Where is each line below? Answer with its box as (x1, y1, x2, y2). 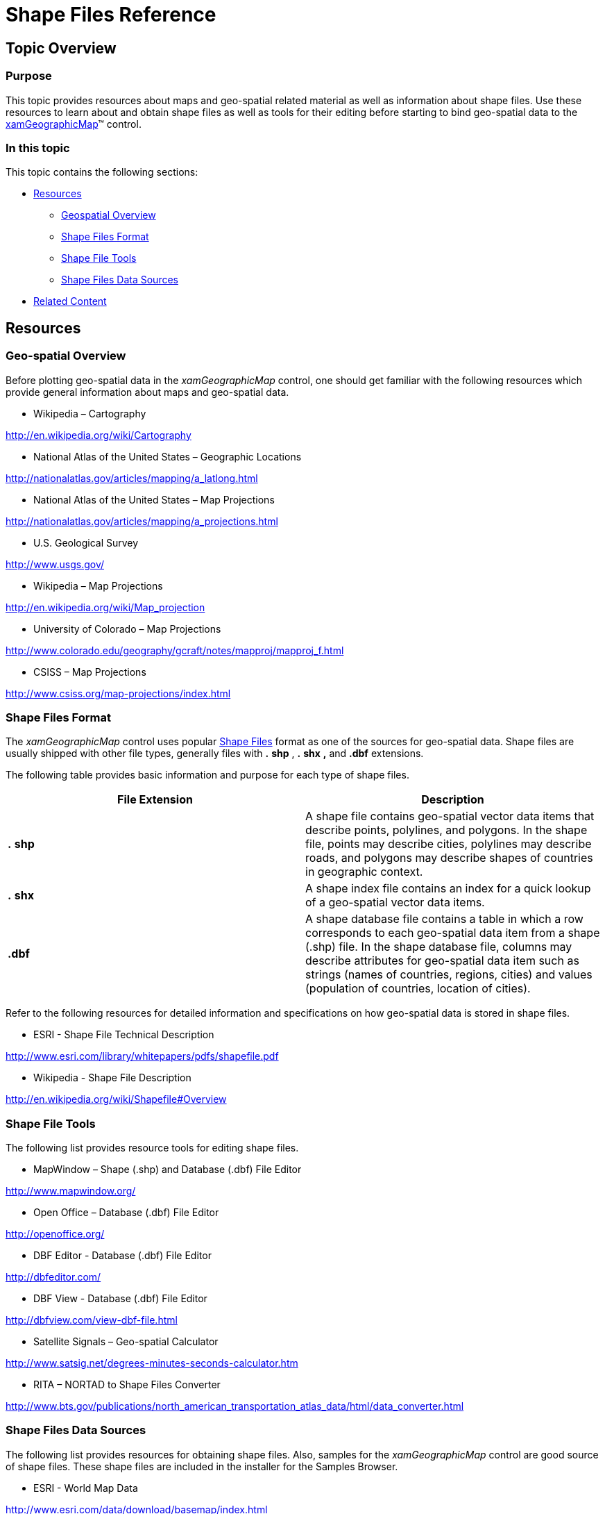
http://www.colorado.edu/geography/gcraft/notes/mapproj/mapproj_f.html (6, 644, 344, 656)
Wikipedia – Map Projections (33, 579, 163, 592)
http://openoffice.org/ (6, 1228, 105, 1240)
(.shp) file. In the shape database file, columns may (305, 940, 572, 954)
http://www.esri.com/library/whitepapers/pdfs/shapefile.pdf (6, 1050, 279, 1063)
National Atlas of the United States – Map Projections (33, 493, 275, 506)
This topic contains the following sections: (6, 166, 198, 178)
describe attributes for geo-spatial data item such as (305, 954, 579, 968)
